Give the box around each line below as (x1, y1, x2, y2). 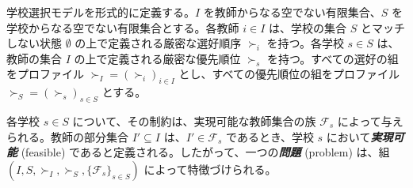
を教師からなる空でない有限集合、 (203, 4, 381, 20)
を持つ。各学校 (266, 35, 344, 51)
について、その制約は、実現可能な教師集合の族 (72, 112, 316, 129)
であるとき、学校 (226, 128, 314, 145)
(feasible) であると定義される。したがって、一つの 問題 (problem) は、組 (21, 144, 390, 160)
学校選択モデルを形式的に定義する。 (6, 4, 195, 20)
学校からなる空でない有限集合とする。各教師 (6, 19, 239, 36)
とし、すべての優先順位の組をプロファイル (178, 66, 400, 82)
